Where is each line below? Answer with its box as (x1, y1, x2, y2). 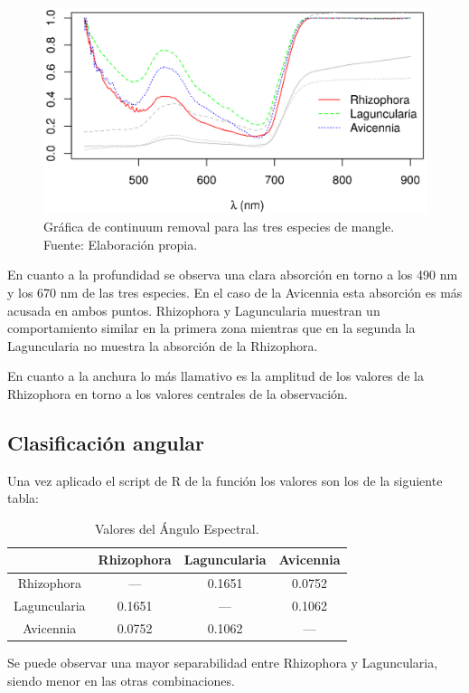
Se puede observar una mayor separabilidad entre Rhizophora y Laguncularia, (7, 653, 438, 672)
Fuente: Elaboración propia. (43, 234, 198, 253)
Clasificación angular (7, 428, 205, 456)
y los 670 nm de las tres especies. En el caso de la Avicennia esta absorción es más (7, 282, 463, 301)
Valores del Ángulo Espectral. (94, 518, 259, 537)
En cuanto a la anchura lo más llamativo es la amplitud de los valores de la (7, 366, 424, 385)
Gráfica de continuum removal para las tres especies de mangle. (43, 217, 395, 236)
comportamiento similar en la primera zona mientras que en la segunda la (7, 318, 416, 337)
